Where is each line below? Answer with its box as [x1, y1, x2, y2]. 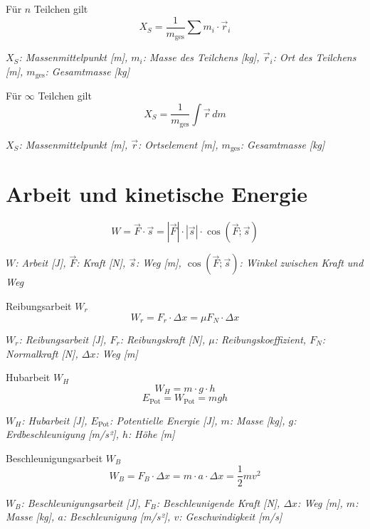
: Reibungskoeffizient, [214, 332, 307, 347]
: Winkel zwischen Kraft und [239, 255, 364, 270]
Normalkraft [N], [6, 346, 78, 360]
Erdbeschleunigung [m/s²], [6, 427, 119, 442]
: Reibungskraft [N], [120, 332, 206, 347]
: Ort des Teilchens [273, 50, 356, 65]
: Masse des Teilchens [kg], [142, 50, 260, 65]
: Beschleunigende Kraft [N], [156, 495, 280, 510]
